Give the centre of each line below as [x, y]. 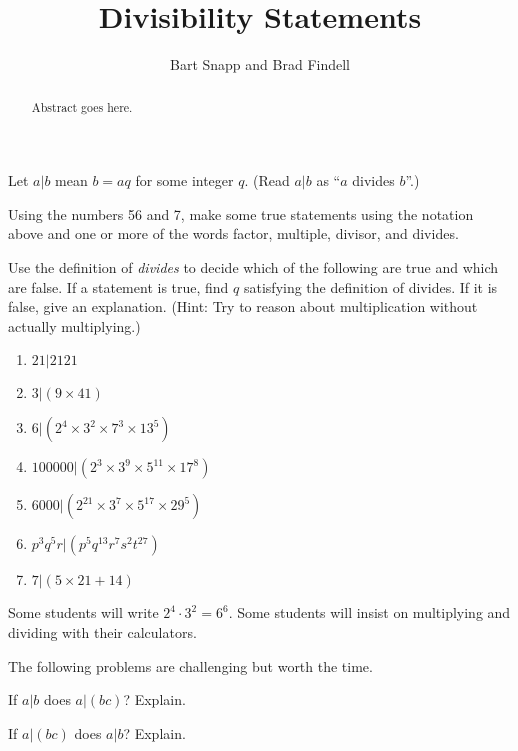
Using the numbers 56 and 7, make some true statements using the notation [241, 213]
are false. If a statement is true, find [118, 286]
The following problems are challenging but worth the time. [190, 665]
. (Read [267, 180]
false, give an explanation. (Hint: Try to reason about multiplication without [243, 306]
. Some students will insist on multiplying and [369, 612]
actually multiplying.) [74, 325]
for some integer [184, 180]
